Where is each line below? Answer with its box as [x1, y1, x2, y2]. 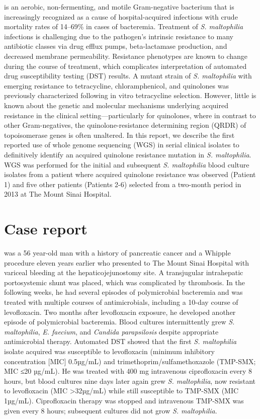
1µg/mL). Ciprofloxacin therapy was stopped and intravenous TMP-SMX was [4, 395, 244, 405]
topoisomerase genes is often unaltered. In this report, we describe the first [4, 129, 235, 140]
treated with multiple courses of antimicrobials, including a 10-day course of [4, 296, 238, 307]
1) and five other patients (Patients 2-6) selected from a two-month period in [4, 179, 241, 189]
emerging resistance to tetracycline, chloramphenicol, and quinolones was [4, 80, 229, 91]
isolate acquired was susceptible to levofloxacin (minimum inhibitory [4, 346, 215, 356]
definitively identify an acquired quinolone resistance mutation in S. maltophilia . [4, 149, 251, 159]
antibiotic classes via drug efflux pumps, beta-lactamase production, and [4, 41, 227, 51]
